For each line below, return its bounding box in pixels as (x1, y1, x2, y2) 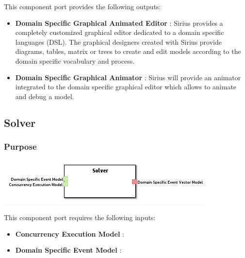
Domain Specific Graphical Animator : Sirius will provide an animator (15, 72, 241, 82)
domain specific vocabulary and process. (15, 55, 135, 66)
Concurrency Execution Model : (15, 228, 124, 239)
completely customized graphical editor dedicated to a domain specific (15, 27, 224, 37)
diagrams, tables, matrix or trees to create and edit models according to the (15, 46, 241, 56)
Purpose (4, 140, 37, 153)
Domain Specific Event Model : (15, 245, 122, 255)
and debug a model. (15, 91, 74, 101)
